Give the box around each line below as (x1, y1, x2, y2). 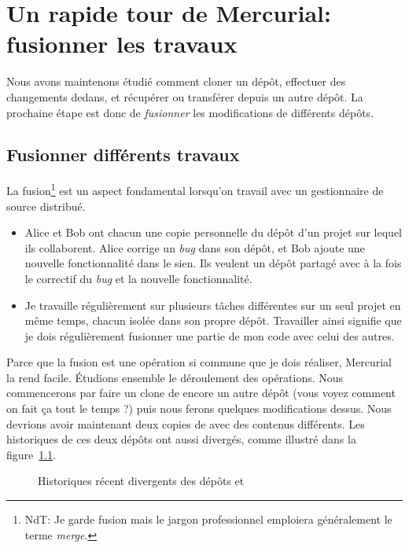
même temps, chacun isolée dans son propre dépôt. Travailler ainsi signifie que (24, 312, 402, 329)
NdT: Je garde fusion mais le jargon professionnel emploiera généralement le (24, 511, 392, 528)
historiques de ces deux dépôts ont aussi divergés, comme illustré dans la (6, 431, 356, 447)
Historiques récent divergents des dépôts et (38, 473, 245, 489)
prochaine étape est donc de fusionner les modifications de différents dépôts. (6, 104, 374, 120)
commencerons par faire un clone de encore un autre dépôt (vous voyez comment (6, 384, 396, 401)
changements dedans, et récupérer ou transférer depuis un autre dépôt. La (6, 88, 363, 105)
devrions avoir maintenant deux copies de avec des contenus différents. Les (6, 415, 365, 432)
